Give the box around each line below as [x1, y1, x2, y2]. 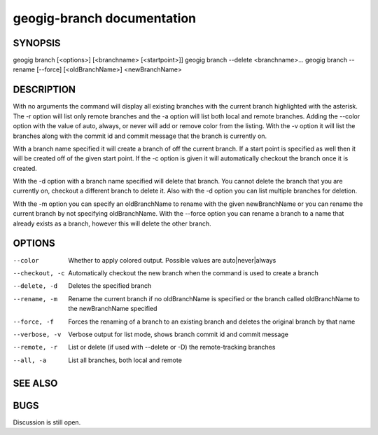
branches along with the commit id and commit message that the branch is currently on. [13, 132, 267, 140]
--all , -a [13, 356, 47, 364]
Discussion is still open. [13, 417, 81, 427]
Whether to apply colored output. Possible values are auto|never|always [68, 256, 276, 264]
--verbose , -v [13, 330, 62, 338]
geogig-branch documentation [13, 11, 196, 26]
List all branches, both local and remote [68, 356, 182, 364]
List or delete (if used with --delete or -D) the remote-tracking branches [68, 343, 276, 352]
